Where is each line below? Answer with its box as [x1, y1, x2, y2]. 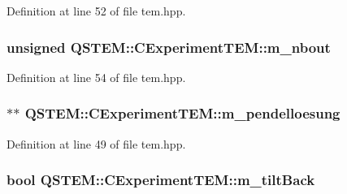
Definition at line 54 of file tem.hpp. [7, 68, 186, 85]
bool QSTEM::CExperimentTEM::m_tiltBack [7, 170, 315, 190]
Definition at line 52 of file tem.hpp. [7, 2, 186, 19]
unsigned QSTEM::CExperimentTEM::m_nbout [7, 37, 331, 57]
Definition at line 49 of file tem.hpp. [7, 135, 186, 152]
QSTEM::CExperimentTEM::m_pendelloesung [24, 103, 340, 123]
